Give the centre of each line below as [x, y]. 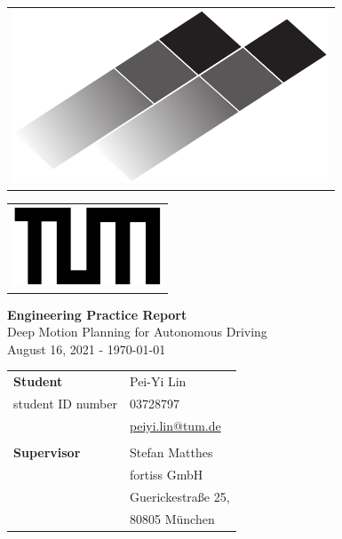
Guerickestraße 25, [179, 496]
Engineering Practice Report [97, 314]
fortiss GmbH [166, 474]
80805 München [172, 518]
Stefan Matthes [171, 452]
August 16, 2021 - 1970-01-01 [87, 349]
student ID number [65, 404]
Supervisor [47, 452]
